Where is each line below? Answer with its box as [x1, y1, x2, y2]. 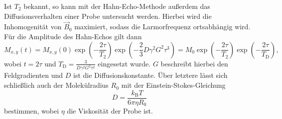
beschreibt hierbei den [160, 58, 228, 68]
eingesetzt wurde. [98, 58, 151, 68]
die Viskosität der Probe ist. [67, 106, 153, 116]
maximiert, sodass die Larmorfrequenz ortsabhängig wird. [74, 21, 251, 32]
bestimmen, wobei [4, 106, 59, 116]
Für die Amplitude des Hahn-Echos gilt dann [4, 31, 142, 41]
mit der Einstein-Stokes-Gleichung [121, 80, 226, 90]
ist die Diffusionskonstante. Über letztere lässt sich [73, 70, 228, 80]
